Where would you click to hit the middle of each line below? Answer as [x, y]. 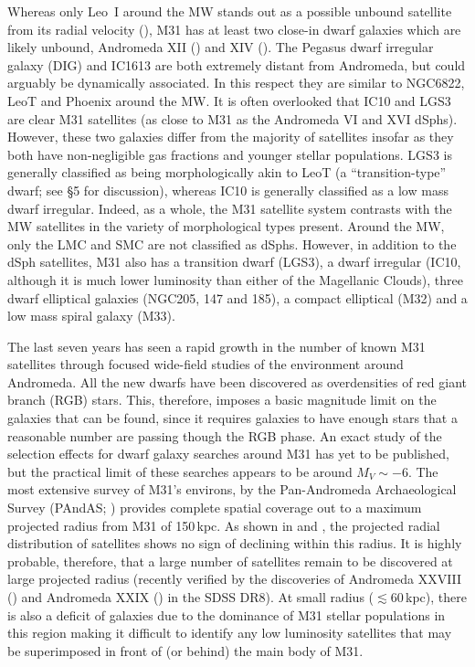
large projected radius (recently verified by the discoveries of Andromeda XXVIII [235, 579]
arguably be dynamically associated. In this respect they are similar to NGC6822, [236, 83]
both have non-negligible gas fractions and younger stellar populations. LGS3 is [230, 154]
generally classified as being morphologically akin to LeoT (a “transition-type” [227, 172]
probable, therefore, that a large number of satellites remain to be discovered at [230, 561]
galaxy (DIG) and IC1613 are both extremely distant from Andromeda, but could [237, 64]
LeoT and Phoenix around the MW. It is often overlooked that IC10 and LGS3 [229, 100]
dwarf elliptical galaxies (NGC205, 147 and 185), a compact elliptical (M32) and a [237, 297]
